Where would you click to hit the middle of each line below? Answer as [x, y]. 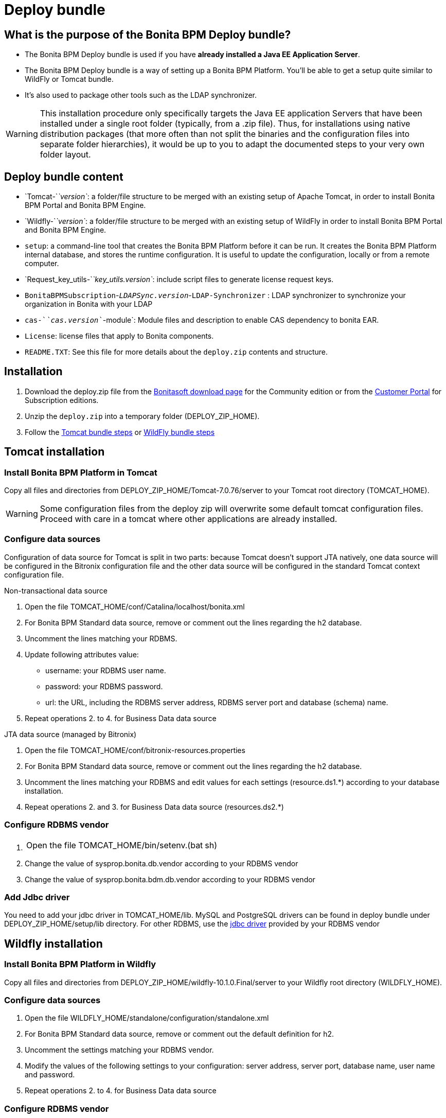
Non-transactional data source [56, 590]
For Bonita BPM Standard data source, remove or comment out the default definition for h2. [180, 1034]
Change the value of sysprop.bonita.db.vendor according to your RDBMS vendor [162, 863]
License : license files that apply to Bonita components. [119, 336]
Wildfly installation [53, 944]
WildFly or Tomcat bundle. [69, 79]
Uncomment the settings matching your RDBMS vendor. [119, 1050]
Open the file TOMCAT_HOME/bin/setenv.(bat [115, 845]
